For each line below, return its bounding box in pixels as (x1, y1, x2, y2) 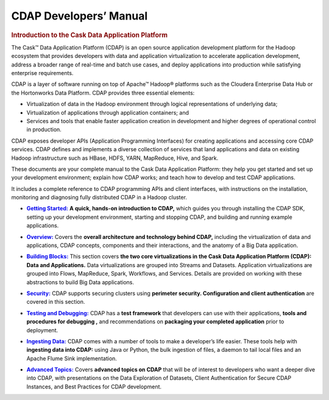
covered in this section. (26, 298, 85, 305)
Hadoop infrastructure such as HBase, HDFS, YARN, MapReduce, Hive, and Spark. (11, 154, 219, 162)
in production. (26, 126, 62, 134)
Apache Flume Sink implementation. (26, 354, 117, 362)
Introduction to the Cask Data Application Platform (11, 30, 168, 39)
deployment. (26, 326, 58, 334)
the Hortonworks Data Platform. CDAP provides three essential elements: (11, 89, 195, 96)
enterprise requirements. (11, 69, 74, 76)
